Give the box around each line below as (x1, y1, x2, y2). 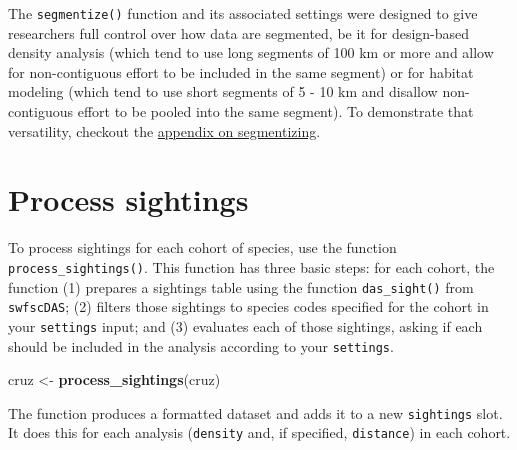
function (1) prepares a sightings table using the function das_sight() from (8, 276, 474, 297)
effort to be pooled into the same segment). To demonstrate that (77, 101, 474, 122)
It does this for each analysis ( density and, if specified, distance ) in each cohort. (8, 422, 511, 443)
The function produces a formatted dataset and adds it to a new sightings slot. (8, 402, 503, 423)
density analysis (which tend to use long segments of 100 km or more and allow (8, 42, 494, 63)
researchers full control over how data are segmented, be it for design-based (8, 22, 470, 43)
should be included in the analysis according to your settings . (8, 335, 394, 356)
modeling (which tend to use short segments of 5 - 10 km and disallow (8, 81, 438, 102)
